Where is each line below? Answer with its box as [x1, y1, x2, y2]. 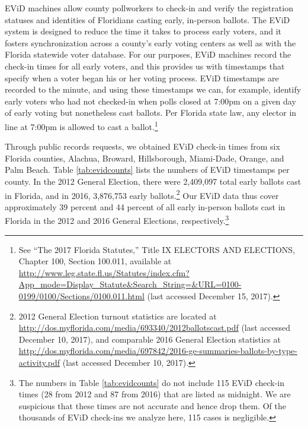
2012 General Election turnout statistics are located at [18, 309, 217, 322]
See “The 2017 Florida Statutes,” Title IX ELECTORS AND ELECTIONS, [18, 243, 295, 255]
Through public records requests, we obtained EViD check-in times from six [5, 140, 280, 153]
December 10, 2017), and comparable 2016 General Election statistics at [18, 333, 281, 345]
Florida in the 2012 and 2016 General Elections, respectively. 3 [5, 213, 229, 227]
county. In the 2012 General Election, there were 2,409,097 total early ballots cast [5, 175, 301, 187]
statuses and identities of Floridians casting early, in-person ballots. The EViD [5, 13, 290, 26]
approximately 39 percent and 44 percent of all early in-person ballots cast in [5, 200, 285, 213]
